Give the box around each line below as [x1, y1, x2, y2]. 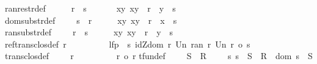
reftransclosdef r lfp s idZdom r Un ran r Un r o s [5, 37, 250, 50]
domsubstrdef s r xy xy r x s [5, 13, 177, 26]
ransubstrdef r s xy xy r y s [5, 26, 173, 38]
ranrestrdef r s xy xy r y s [5, 2, 176, 14]
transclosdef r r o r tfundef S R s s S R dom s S [5, 49, 313, 62]
